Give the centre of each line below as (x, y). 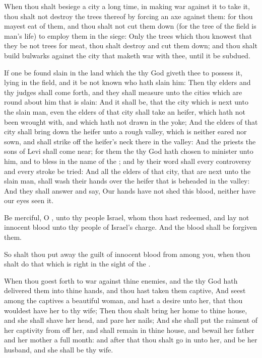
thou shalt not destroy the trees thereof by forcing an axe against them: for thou (128, 16)
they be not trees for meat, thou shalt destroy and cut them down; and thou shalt (131, 46)
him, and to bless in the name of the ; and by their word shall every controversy (128, 161)
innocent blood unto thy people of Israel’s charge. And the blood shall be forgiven (131, 227)
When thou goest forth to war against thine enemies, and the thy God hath (121, 280)
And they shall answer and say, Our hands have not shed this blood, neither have (130, 190)
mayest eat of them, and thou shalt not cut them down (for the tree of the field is (130, 26)
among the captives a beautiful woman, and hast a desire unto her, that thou (123, 300)
